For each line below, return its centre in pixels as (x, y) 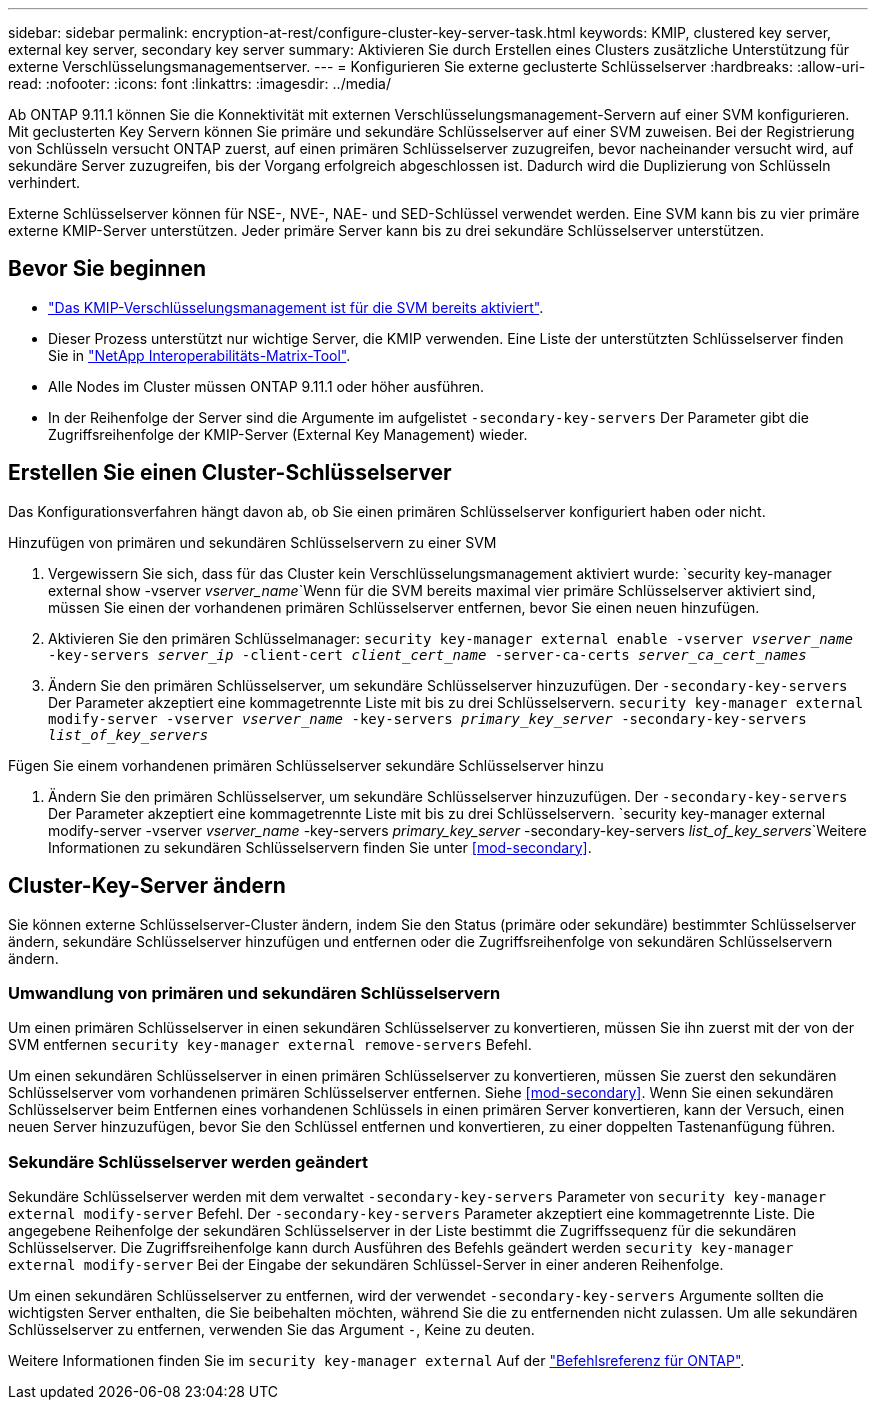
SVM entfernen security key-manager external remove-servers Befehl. (270, 1045)
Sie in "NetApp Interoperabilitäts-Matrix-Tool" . (199, 355)
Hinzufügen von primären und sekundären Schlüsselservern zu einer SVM (252, 542)
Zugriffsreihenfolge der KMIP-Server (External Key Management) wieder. (288, 434)
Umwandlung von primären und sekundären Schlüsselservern (254, 992)
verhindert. (44, 182)
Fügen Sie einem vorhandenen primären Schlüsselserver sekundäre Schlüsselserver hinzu (306, 765)
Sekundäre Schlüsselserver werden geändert (188, 1161)
